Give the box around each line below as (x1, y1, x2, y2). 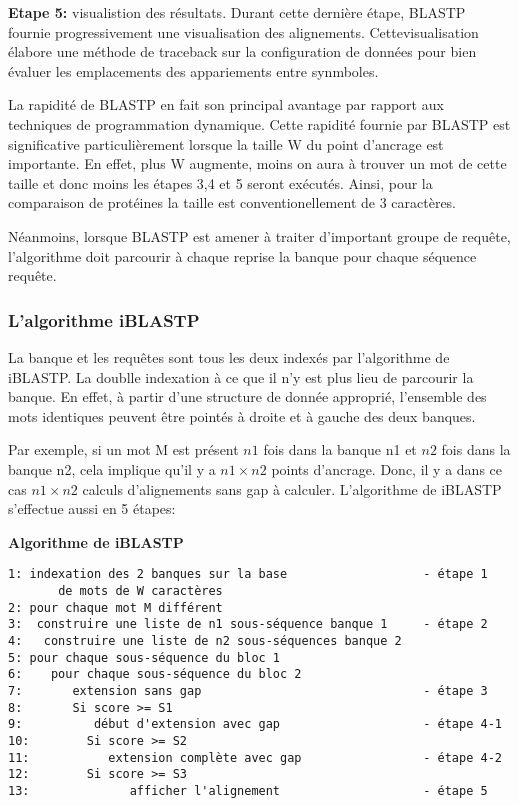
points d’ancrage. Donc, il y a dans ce (271, 458, 503, 479)
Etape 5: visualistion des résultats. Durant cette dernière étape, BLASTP (8, 2, 466, 22)
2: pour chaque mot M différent (8, 600, 223, 615)
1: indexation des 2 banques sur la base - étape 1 (8, 567, 488, 582)
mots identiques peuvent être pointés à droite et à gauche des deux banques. (8, 405, 476, 426)
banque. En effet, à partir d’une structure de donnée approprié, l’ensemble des (8, 386, 487, 407)
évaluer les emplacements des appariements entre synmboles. (8, 60, 379, 81)
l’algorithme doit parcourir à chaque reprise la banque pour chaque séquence (8, 245, 477, 266)
